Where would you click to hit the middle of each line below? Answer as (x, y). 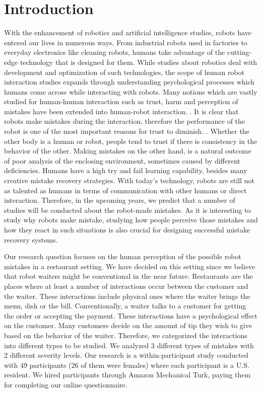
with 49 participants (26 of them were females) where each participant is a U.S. (127, 365)
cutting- (239, 52)
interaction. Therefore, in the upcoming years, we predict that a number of (120, 200)
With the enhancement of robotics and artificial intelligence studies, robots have (128, 32)
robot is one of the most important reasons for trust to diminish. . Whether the (127, 131)
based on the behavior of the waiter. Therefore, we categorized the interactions (126, 335)
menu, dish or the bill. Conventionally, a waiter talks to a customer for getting (125, 306)
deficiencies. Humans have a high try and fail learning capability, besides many (126, 170)
